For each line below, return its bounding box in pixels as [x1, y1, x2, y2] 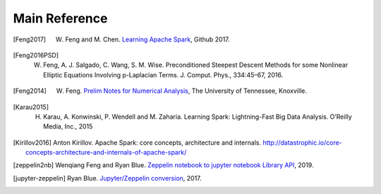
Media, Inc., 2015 [43, 122, 93, 131]
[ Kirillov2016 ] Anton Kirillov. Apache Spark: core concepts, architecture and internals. [13, 138, 261, 147]
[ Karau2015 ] [13, 103, 49, 111]
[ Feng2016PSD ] [13, 51, 59, 59]
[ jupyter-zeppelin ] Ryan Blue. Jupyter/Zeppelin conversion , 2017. [13, 174, 202, 182]
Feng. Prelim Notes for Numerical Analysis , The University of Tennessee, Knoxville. [66, 86, 307, 95]
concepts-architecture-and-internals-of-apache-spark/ [25, 148, 187, 157]
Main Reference [13, 11, 108, 26]
